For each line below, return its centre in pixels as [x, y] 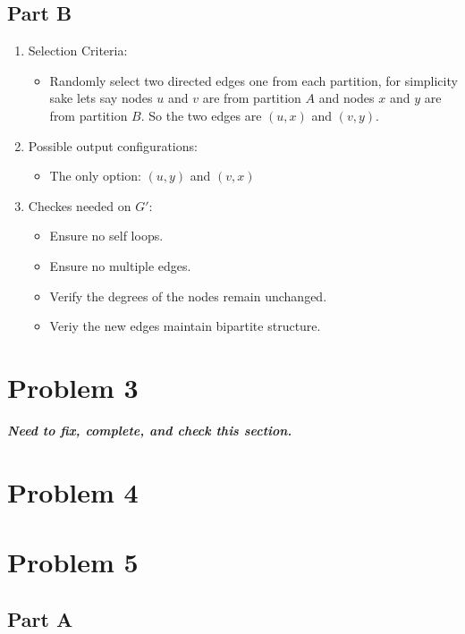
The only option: [95, 176]
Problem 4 [73, 491]
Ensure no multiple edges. [120, 265]
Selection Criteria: [78, 51]
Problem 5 [73, 562]
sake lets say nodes [101, 98]
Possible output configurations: [113, 145]
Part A [40, 618]
